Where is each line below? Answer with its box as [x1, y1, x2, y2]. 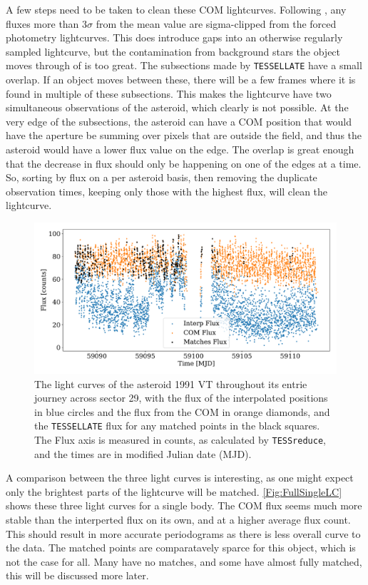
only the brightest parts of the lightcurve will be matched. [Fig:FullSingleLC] [6, 484, 342, 499]
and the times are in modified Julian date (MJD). [34, 446, 252, 461]
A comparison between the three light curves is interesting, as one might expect [6, 470, 354, 485]
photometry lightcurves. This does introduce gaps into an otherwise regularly [6, 30, 343, 45]
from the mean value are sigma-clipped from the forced [96, 16, 337, 31]
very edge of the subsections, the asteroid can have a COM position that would [6, 113, 352, 128]
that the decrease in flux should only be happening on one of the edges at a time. [6, 156, 362, 171]
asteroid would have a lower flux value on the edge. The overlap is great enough [6, 142, 354, 156]
